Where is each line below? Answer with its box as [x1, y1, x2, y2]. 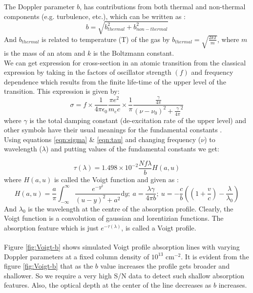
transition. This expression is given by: [4, 86, 120, 96]
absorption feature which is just [4, 222, 99, 232]
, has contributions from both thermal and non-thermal [80, 1, 246, 11]
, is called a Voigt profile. [121, 222, 196, 232]
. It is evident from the [181, 251, 249, 261]
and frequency [191, 67, 233, 77]
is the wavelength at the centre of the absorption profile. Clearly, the [28, 203, 233, 213]
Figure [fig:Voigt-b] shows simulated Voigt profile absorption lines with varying [4, 242, 240, 252]
